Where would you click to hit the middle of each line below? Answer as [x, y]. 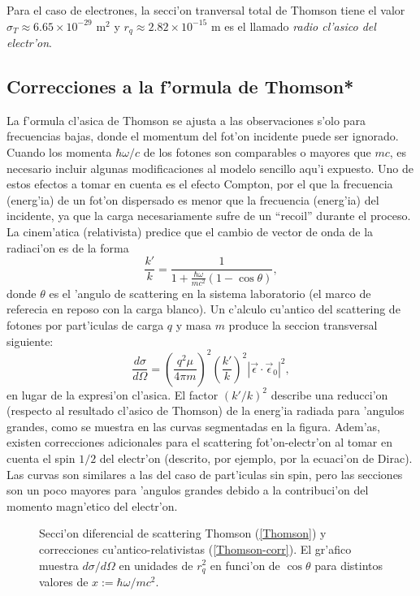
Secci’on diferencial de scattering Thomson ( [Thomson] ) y [183, 533]
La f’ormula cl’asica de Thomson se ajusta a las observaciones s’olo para [186, 120]
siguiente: [30, 341]
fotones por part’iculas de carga [85, 324]
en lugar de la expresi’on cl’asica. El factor [113, 394]
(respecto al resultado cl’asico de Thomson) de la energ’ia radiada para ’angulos [206, 410]
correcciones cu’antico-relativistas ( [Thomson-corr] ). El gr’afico [195, 548]
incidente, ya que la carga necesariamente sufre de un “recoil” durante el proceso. [209, 216]
